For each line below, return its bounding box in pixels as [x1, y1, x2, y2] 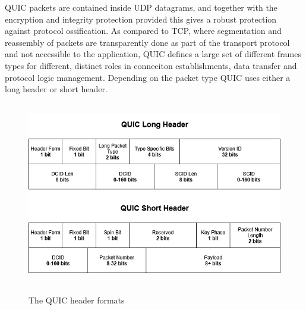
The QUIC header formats [29, 293, 125, 306]
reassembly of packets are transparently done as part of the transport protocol [5, 36, 290, 48]
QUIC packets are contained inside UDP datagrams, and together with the [5, 1, 277, 13]
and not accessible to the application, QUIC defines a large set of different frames [5, 48, 302, 60]
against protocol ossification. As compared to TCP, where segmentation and [5, 24, 282, 37]
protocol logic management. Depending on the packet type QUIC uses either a [5, 71, 291, 83]
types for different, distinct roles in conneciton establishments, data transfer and [5, 59, 297, 71]
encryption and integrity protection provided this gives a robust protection [5, 12, 277, 25]
